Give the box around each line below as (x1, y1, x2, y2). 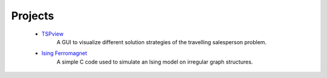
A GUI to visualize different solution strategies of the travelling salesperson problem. (56, 38, 267, 45)
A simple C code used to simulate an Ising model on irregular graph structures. (56, 58, 253, 65)
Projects (11, 9, 54, 22)
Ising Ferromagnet (41, 50, 87, 57)
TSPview (41, 30, 64, 37)
